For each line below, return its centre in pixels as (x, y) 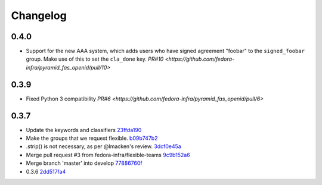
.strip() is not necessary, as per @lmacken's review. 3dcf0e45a (103, 146)
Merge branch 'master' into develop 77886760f (84, 163)
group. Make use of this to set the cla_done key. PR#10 (95, 59)
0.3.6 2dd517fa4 (46, 171)
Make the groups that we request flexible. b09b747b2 (92, 138)
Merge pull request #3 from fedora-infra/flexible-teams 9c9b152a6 (108, 155)
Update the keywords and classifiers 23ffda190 (84, 130)
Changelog (39, 15)
